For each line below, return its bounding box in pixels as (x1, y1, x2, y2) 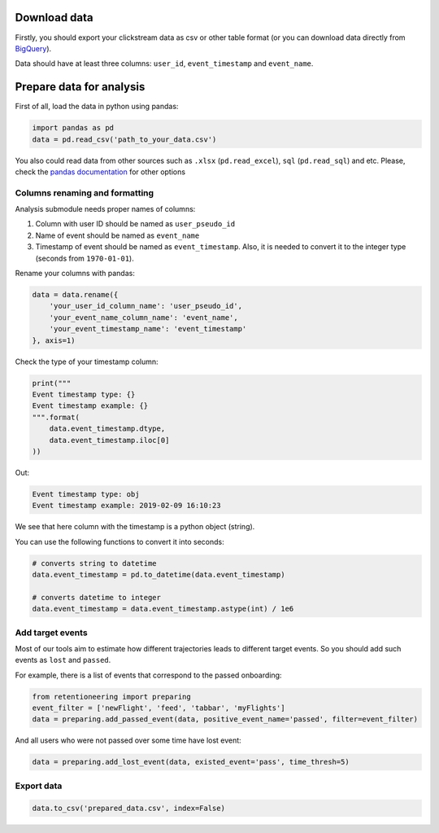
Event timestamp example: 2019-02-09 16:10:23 (32, 501, 221, 511)
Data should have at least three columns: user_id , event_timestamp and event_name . (15, 59, 314, 68)
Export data (15, 780, 63, 791)
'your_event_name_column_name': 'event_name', (49, 313, 239, 322)
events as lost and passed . (15, 655, 111, 665)
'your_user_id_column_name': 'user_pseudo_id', (49, 301, 243, 311)
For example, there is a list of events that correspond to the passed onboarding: (15, 670, 282, 680)
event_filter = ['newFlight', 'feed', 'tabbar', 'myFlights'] (32, 704, 285, 712)
